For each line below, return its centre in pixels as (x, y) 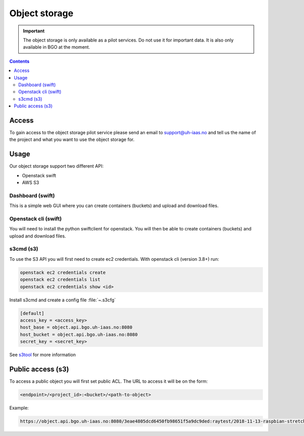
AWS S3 (31, 183)
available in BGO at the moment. (57, 47)
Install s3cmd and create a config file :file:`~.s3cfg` (63, 300)
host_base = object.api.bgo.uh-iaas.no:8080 (76, 327)
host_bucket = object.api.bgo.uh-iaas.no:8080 (79, 334)
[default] (32, 313)
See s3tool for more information (43, 355)
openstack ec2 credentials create (63, 272)
